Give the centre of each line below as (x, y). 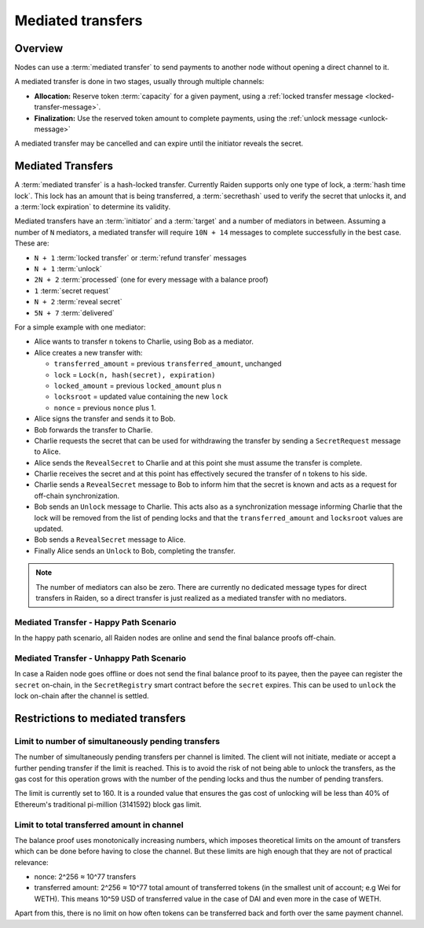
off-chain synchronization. (77, 495)
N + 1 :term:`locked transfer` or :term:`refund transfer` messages (141, 258)
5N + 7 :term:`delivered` (75, 313)
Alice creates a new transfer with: (88, 352)
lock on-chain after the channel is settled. (82, 696)
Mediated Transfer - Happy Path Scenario (95, 622)
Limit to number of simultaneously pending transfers (117, 741)
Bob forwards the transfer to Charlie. (93, 429)
